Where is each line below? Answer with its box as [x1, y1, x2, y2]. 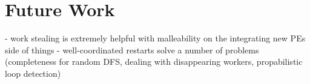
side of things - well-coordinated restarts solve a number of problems [5, 43, 259, 56]
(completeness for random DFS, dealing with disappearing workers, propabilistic [5, 55, 303, 68]
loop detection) [5, 67, 61, 79]
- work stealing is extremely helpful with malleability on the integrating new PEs [5, 32, 306, 44]
